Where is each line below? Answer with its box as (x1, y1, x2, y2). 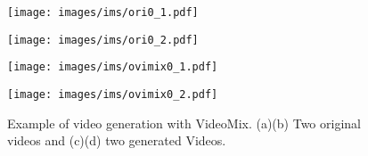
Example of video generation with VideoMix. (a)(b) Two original (7, 113, 361, 132)
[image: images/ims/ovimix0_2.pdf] (7, 87, 218, 101)
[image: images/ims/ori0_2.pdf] (7, 33, 199, 46)
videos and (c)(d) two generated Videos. (7, 131, 226, 150)
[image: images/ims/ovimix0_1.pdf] (7, 61, 218, 74)
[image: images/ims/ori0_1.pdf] (7, 6, 199, 19)
